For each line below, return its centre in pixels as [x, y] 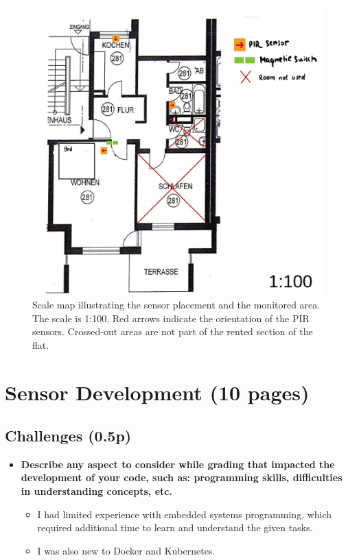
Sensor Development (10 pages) [157, 392]
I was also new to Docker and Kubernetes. [126, 550]
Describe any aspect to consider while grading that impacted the [178, 464]
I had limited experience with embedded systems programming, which [185, 514]
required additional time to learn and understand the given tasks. [175, 527]
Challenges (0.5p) [68, 436]
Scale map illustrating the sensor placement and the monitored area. [176, 304]
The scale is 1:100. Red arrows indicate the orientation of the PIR [171, 318]
